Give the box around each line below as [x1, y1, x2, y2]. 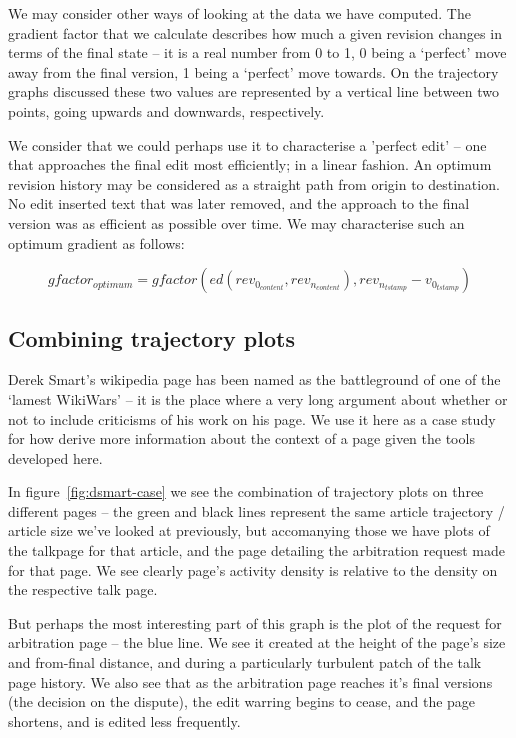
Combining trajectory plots [8, 322, 295, 353]
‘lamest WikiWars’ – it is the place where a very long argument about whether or [8, 388, 508, 409]
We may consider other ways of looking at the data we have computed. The [8, 3, 471, 23]
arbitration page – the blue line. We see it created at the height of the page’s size [8, 632, 506, 653]
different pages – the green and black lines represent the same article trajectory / [8, 500, 505, 521]
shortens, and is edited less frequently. [8, 710, 241, 731]
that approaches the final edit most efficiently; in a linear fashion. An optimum [8, 154, 492, 175]
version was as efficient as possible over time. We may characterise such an [8, 212, 465, 233]
